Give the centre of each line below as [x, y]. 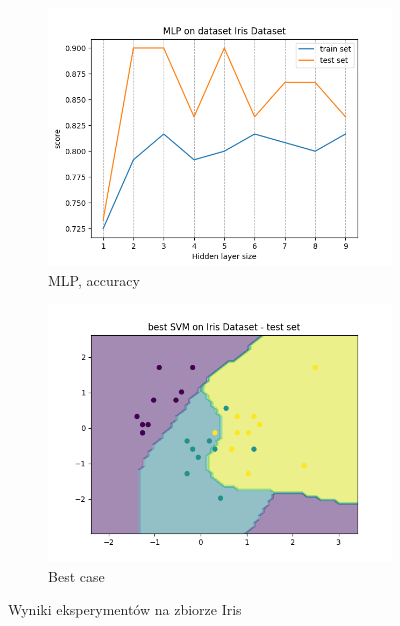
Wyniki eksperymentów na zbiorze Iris [125, 609]
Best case [76, 575]
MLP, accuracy [94, 279]
